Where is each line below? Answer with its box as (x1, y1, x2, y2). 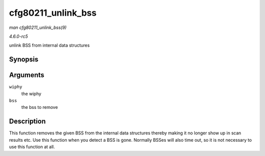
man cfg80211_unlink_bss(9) (9, 25, 67, 30)
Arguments (9, 71, 45, 79)
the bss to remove (21, 104, 58, 110)
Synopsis (9, 55, 39, 64)
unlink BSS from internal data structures (9, 42, 90, 49)
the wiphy (21, 91, 42, 97)
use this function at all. (9, 144, 55, 150)
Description (9, 117, 46, 126)
